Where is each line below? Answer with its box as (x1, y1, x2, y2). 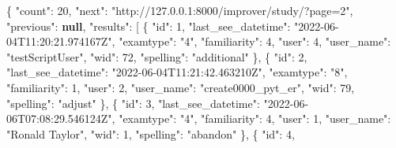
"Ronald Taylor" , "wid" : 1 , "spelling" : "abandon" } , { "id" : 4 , (6, 125, 295, 142)
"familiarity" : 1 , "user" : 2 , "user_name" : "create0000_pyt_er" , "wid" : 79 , (6, 79, 355, 95)
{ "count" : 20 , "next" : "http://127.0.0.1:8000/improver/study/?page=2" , (6, 2, 353, 18)
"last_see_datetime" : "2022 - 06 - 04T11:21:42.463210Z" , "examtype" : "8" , (6, 64, 348, 80)
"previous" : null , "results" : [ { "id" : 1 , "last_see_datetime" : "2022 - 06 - (6, 17, 339, 34)
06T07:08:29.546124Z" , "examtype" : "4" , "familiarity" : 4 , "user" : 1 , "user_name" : (6, 110, 391, 127)
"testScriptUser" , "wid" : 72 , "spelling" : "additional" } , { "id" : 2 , (6, 48, 307, 65)
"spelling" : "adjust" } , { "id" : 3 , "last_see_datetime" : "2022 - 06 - (6, 94, 309, 111)
